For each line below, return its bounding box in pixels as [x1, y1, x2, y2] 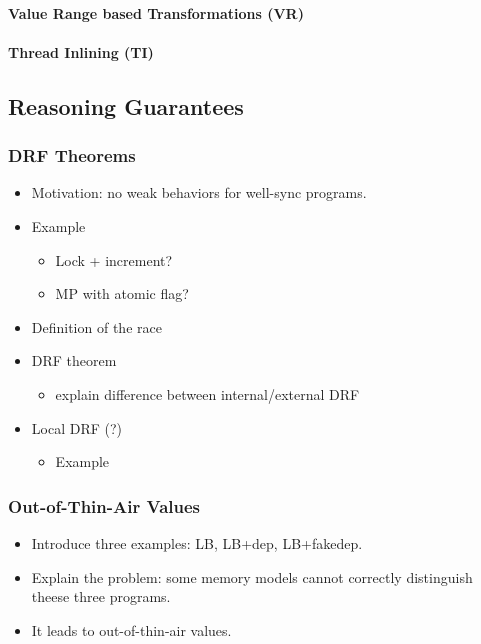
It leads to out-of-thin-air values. [31, 619, 232, 640]
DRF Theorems [8, 143, 136, 168]
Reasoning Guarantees [8, 90, 244, 121]
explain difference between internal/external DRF [55, 383, 360, 404]
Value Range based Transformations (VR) [8, 2, 304, 23]
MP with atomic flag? [55, 283, 189, 304]
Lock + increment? [55, 249, 173, 270]
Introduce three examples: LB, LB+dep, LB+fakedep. [31, 532, 363, 553]
